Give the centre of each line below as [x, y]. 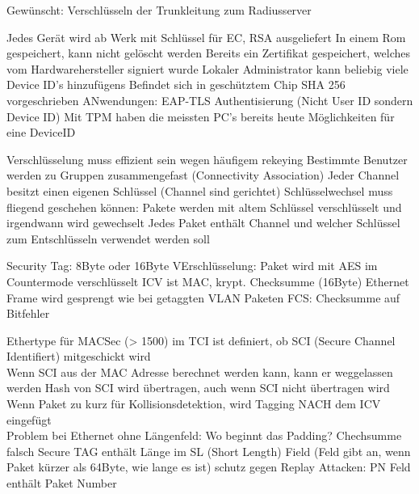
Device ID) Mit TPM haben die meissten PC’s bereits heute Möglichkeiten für [201, 116]
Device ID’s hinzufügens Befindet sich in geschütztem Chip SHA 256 [176, 84]
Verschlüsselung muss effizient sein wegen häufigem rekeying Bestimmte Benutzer [207, 159]
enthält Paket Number [62, 483]
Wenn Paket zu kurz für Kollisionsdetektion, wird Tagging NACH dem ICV [194, 404]
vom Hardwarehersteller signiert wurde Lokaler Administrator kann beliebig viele [207, 68]
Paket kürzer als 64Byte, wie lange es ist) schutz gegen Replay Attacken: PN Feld [209, 467]
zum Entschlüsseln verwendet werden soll [108, 238]
